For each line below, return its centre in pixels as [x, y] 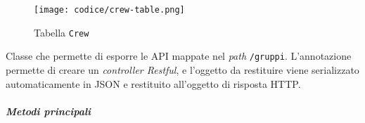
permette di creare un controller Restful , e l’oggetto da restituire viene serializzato [182, 69]
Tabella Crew [62, 32]
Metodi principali [49, 111]
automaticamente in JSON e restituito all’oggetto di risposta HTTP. [153, 83]
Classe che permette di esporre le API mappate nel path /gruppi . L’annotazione [179, 56]
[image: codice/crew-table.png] [109, 10]
